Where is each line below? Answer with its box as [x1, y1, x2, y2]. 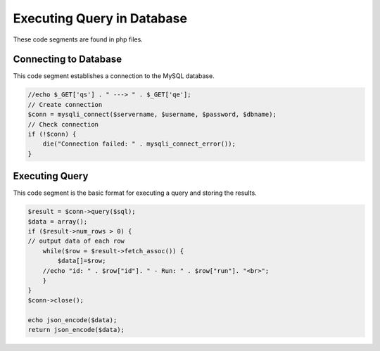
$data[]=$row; [57, 257, 106, 265]
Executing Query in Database [13, 11, 188, 26]
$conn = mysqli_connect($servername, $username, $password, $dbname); [27, 110, 277, 119]
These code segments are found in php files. [13, 35, 144, 44]
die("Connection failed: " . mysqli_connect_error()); [42, 140, 236, 148]
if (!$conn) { [27, 130, 77, 138]
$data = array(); [27, 217, 88, 225]
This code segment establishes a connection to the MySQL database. [13, 72, 215, 80]
